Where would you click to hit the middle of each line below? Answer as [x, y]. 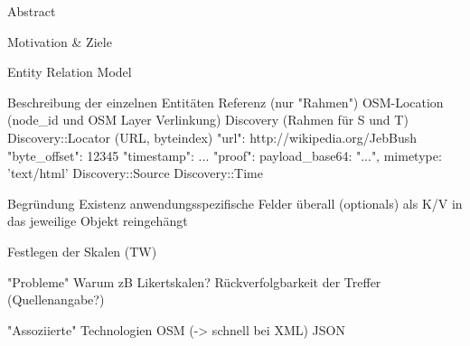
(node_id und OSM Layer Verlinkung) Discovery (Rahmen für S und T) [208, 120]
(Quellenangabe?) [56, 299]
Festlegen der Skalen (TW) [82, 251]
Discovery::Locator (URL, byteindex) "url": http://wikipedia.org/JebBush [212, 137]
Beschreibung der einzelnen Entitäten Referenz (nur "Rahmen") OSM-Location [226, 102]
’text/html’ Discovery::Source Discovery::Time [135, 173]
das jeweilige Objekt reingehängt [98, 221]
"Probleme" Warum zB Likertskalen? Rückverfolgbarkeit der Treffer [194, 281]
